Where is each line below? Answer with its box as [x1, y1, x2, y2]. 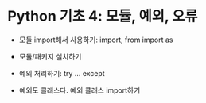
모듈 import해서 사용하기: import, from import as [18, 35, 173, 44]
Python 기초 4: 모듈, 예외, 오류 [7, 7, 198, 25]
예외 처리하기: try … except [18, 68, 105, 78]
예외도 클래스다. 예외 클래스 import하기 [18, 85, 141, 95]
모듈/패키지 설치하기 [18, 51, 82, 61]
